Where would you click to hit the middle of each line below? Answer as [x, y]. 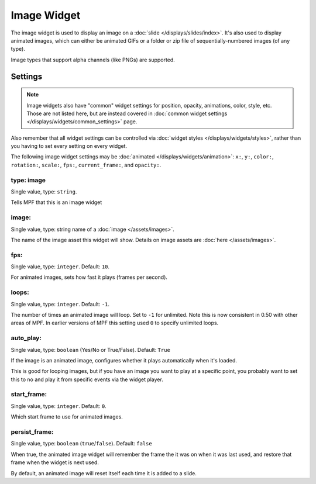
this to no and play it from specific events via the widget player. [87, 379]
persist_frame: [32, 431]
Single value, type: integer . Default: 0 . [59, 406]
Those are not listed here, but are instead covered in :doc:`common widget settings [127, 113]
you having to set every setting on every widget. [69, 146]
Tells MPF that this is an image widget [56, 202]
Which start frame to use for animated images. [67, 417]
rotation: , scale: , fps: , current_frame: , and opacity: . [86, 165]
